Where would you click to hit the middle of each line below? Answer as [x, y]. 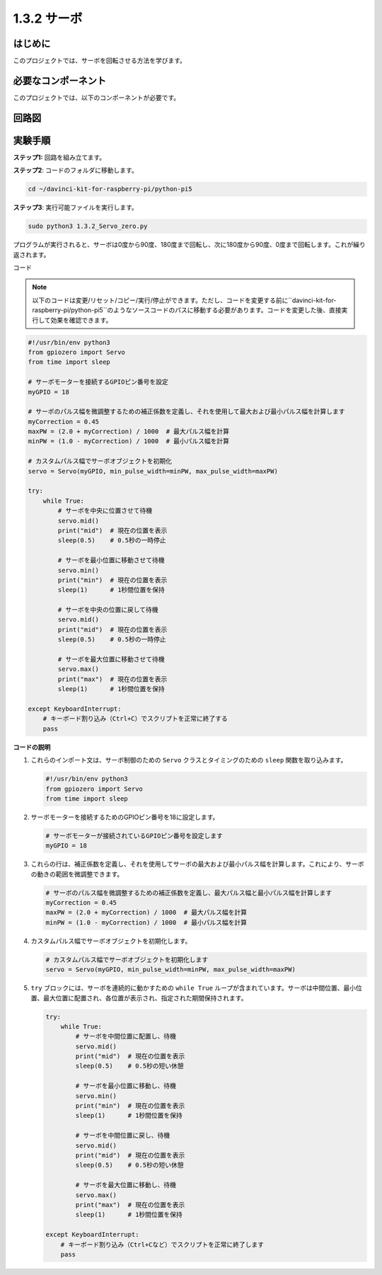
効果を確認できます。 [81, 320]
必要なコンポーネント [59, 80]
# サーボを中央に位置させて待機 [105, 511]
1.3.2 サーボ [48, 18]
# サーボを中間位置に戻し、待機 [122, 1136]
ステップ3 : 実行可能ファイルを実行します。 [75, 207]
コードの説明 [32, 747]
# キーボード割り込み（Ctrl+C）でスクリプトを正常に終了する [135, 719]
